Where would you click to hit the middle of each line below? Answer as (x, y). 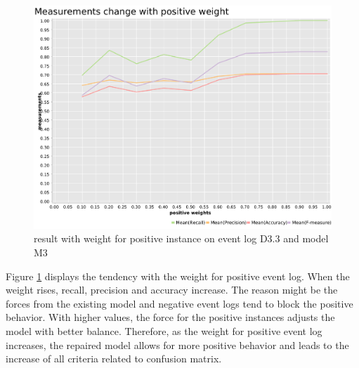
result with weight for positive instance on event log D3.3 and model (181, 238)
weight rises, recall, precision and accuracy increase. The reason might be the (172, 290)
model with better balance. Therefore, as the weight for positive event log (164, 331)
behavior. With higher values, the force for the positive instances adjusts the (170, 317)
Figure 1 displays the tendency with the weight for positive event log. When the (178, 276)
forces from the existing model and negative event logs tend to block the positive (179, 303)
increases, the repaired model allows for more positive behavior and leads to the (177, 344)
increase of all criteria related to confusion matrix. (114, 359)
